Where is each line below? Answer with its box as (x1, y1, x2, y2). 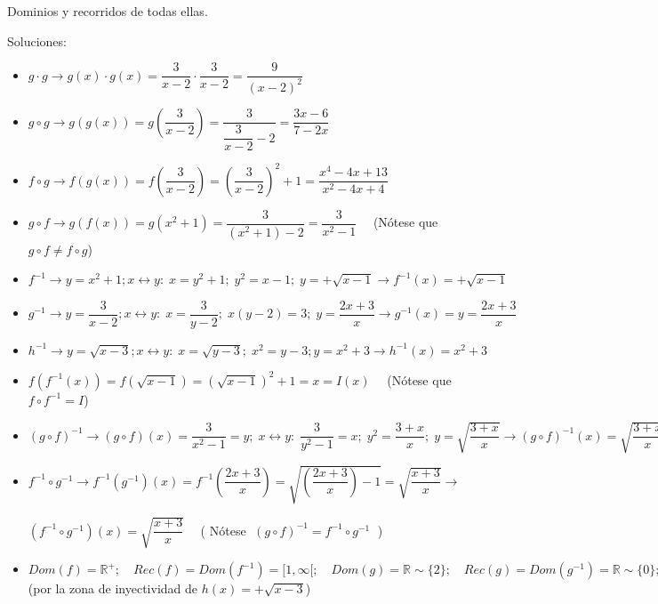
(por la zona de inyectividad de (28, 579, 198, 598)
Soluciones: (7, 31, 67, 50)
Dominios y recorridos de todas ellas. (7, 2, 208, 20)
